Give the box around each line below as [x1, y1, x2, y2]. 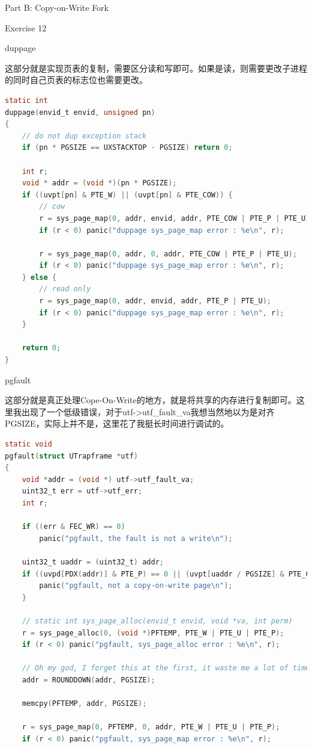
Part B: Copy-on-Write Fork [5, 1, 109, 13]
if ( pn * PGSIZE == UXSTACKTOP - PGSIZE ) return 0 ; [22, 143, 233, 152]
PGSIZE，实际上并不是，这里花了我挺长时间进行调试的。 [5, 417, 229, 430]
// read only [39, 285, 91, 294]
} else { [22, 273, 56, 282]
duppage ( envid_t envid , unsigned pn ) [5, 108, 155, 117]
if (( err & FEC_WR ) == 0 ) [22, 522, 125, 531]
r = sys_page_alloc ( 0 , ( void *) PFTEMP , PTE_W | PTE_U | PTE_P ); [22, 628, 284, 637]
